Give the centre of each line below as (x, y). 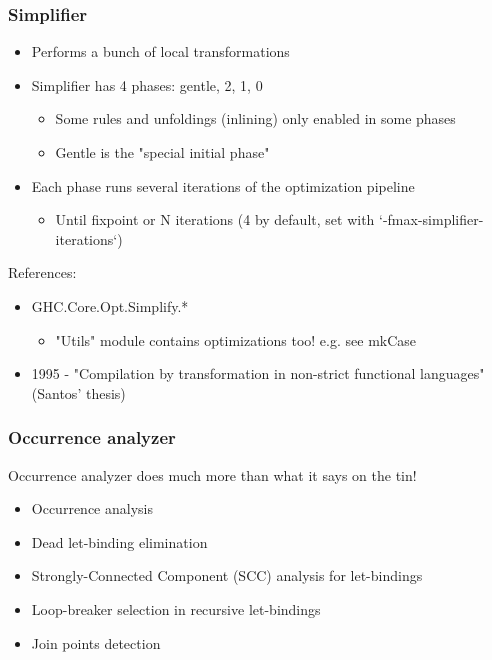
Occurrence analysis (92, 508)
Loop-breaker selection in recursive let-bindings (176, 608)
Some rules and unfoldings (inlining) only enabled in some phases (255, 118)
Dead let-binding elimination (119, 541)
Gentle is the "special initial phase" (162, 152)
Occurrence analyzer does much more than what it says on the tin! (212, 474)
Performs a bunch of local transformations (160, 51)
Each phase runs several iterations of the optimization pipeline (223, 185)
